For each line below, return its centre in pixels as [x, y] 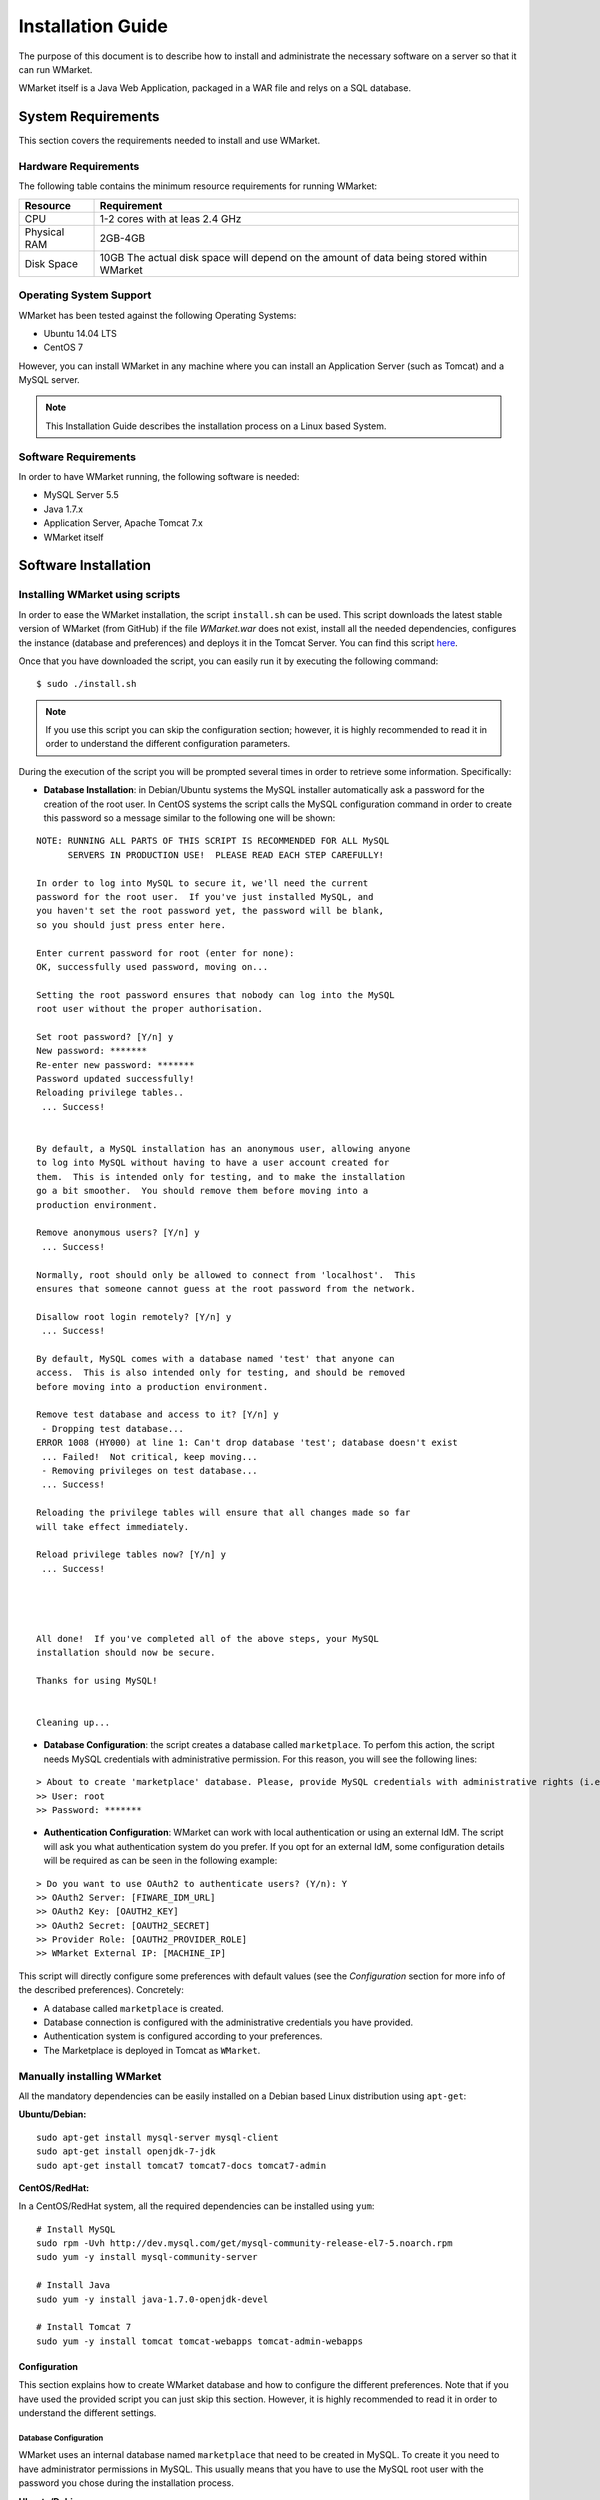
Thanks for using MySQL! [97, 1680]
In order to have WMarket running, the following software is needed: [159, 476]
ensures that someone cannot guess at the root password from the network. [226, 1288]
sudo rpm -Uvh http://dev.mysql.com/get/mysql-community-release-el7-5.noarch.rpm [244, 2243]
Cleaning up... [73, 1723]
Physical [44, 232]
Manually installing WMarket [90, 2076]
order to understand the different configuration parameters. [168, 744]
